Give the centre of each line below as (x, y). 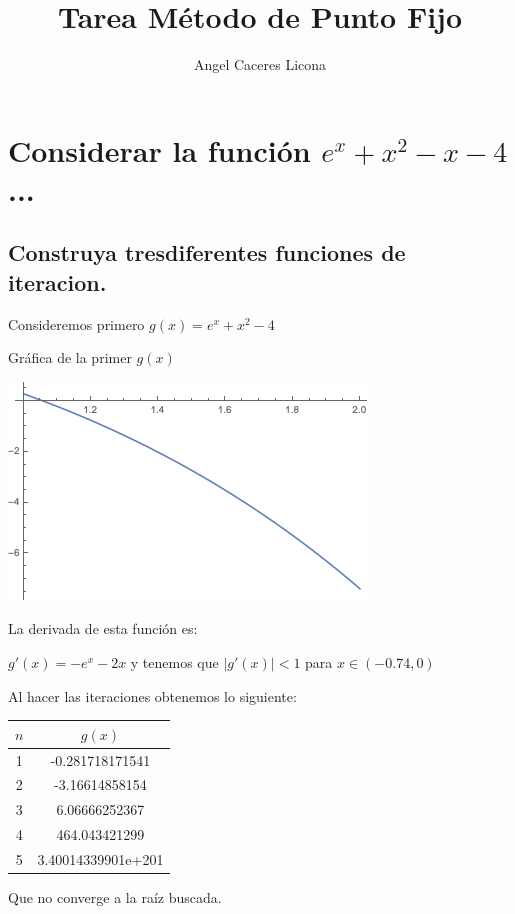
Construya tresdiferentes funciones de (207, 252)
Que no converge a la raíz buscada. (115, 897)
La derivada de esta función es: (103, 628)
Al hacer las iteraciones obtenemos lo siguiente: (152, 695)
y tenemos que (174, 662)
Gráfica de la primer (70, 357)
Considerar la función (159, 149)
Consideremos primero (76, 323)
